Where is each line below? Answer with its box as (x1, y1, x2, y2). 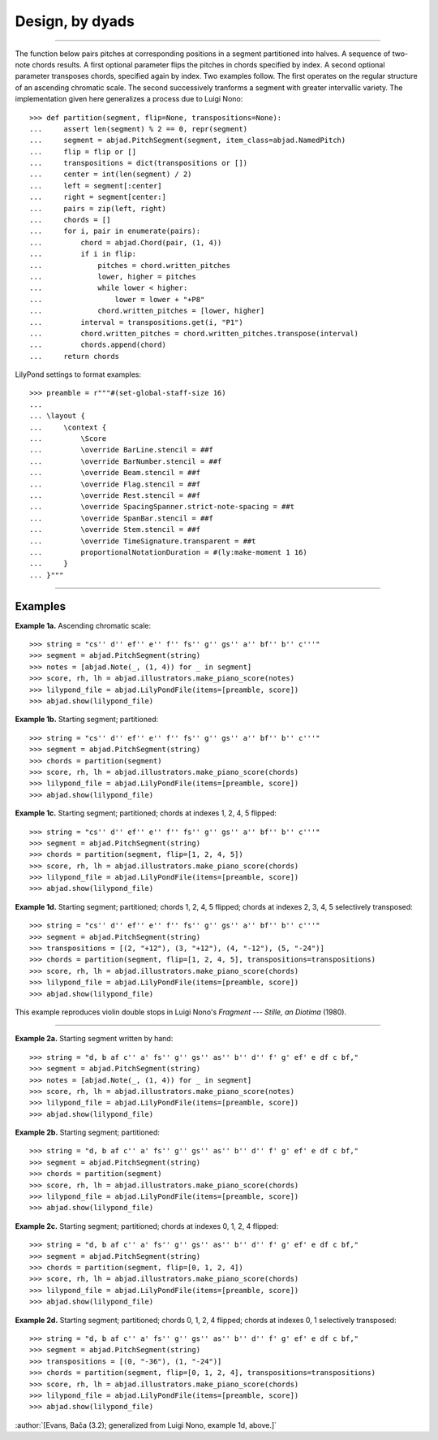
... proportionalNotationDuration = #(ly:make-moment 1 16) (29, 547, 307, 556)
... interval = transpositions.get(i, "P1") (29, 318, 243, 326)
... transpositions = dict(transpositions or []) (29, 158, 247, 168)
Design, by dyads (15, 12, 135, 30)
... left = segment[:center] (29, 181, 162, 190)
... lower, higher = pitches (29, 272, 196, 281)
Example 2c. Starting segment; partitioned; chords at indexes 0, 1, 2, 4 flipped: (15, 1221, 279, 1230)
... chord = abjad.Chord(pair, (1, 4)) (29, 238, 222, 247)
